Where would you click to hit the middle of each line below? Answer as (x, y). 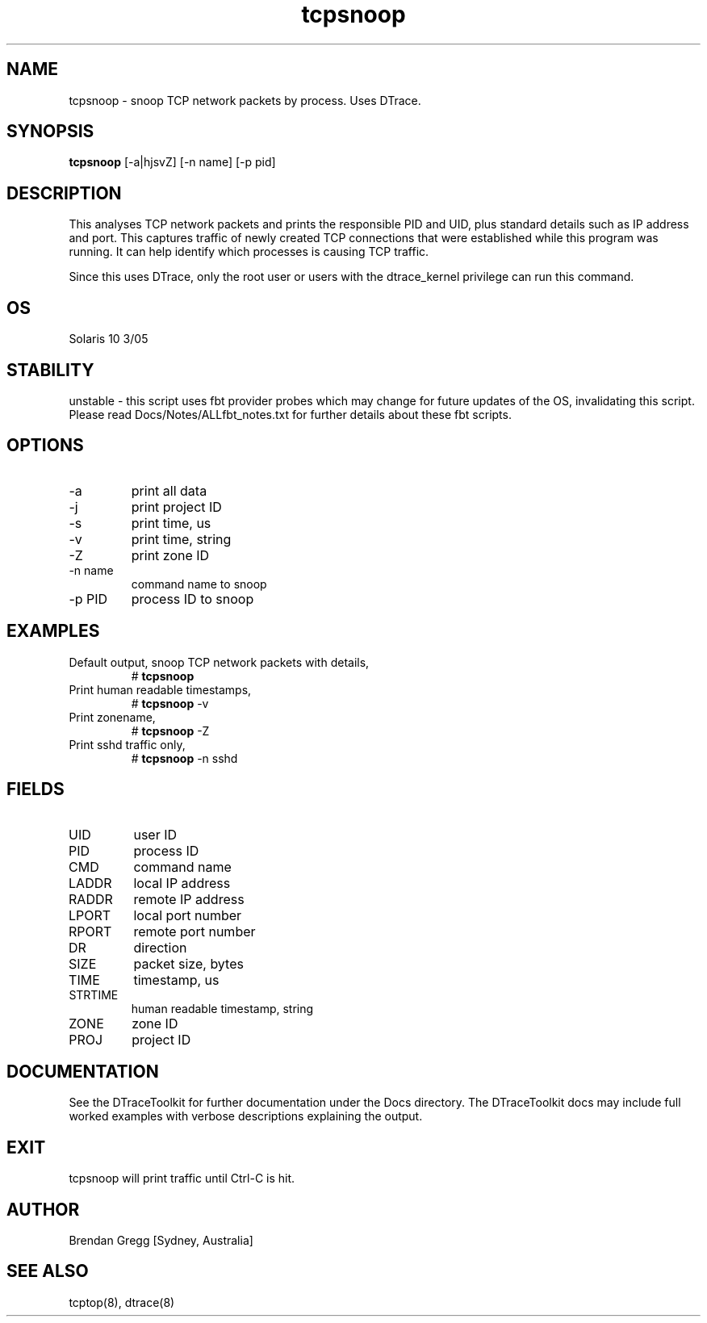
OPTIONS (45, 446)
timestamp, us (176, 980)
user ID (155, 834)
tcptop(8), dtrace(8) (122, 1302)
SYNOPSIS (50, 132)
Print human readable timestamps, (160, 689)
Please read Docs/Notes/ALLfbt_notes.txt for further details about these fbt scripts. (290, 414)
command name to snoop (199, 584)
